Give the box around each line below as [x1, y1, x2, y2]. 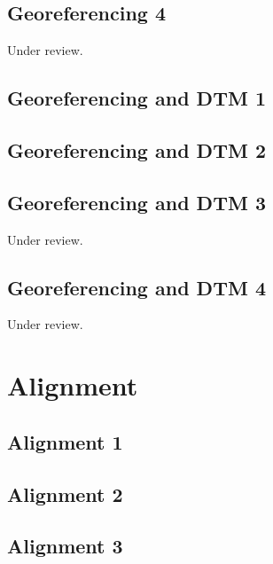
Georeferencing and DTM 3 [7, 188, 266, 215]
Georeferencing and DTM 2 [7, 136, 266, 163]
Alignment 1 [7, 427, 123, 455]
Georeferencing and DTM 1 [7, 84, 266, 112]
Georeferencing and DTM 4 [7, 273, 266, 301]
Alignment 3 [7, 532, 123, 560]
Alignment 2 [7, 480, 123, 507]
